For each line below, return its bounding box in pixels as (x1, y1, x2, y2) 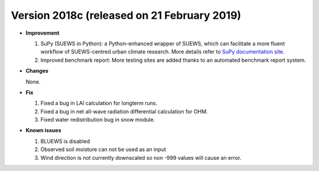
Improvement (25, 29, 60, 36)
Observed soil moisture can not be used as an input (40, 146, 167, 153)
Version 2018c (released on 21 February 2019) (11, 9, 242, 22)
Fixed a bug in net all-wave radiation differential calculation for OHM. (40, 108, 208, 115)
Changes (25, 68, 48, 75)
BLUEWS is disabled (40, 138, 90, 145)
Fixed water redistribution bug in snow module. (40, 116, 155, 123)
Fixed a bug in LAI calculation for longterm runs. (40, 100, 158, 107)
